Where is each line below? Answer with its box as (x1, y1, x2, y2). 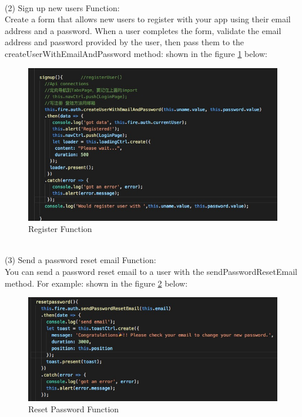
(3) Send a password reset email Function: (5, 254, 156, 266)
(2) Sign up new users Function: (5, 1, 120, 14)
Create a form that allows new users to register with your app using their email (5, 13, 291, 25)
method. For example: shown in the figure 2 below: (5, 277, 188, 289)
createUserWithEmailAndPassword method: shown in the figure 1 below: (5, 47, 267, 59)
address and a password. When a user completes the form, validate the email (5, 24, 281, 36)
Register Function (28, 223, 92, 235)
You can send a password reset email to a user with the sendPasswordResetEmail (5, 265, 297, 278)
